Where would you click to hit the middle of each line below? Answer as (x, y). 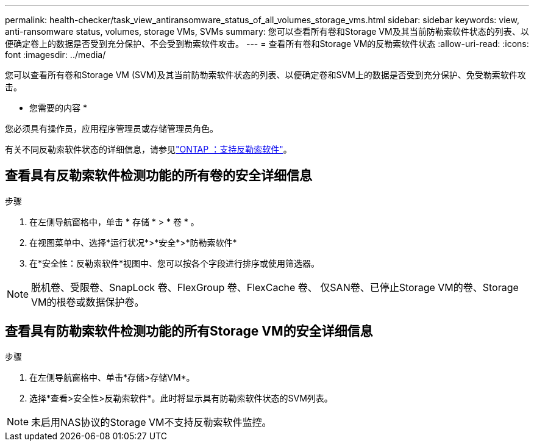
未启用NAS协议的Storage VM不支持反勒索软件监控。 (151, 422)
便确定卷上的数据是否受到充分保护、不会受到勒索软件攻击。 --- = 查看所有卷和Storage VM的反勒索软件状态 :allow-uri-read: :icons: (267, 44)
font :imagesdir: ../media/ (55, 55)
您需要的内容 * (58, 108)
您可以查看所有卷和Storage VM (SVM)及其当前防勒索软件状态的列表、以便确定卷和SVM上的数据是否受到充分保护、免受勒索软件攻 (265, 75)
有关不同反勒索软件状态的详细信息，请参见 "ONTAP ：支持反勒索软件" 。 (148, 149)
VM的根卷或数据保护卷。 (88, 302)
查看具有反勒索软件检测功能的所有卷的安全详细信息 (158, 176)
